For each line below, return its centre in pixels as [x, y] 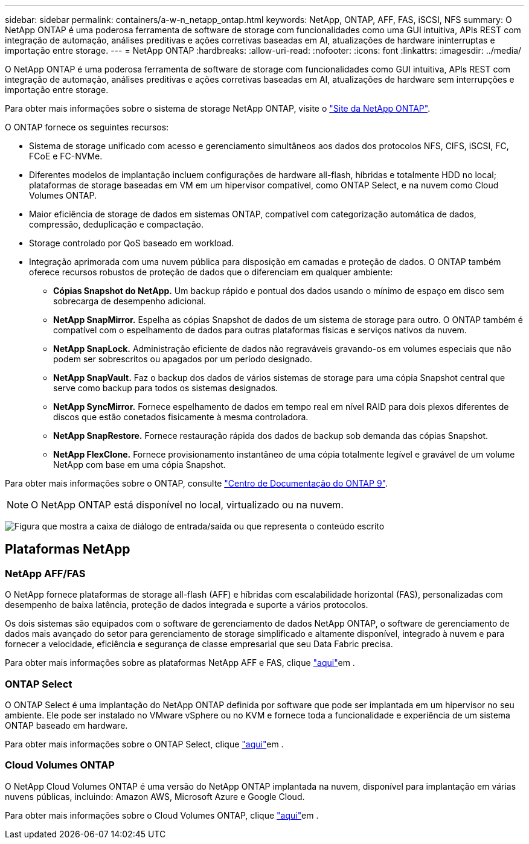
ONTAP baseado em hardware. [66, 725]
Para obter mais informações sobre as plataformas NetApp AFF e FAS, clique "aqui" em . [180, 663]
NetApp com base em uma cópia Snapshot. [139, 465]
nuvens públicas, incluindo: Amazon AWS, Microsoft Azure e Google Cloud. [155, 796]
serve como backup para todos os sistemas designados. [166, 388]
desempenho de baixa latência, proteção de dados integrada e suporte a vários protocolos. [187, 605]
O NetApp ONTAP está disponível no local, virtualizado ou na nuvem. [187, 505]
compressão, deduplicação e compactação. [116, 224]
